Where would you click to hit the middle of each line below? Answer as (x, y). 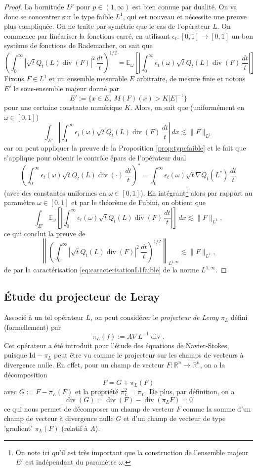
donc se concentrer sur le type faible (59, 16)
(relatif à (75, 428)
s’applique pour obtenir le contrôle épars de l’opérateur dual (95, 157)
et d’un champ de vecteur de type (175, 418)
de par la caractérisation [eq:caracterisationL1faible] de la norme (102, 270)
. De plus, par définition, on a (190, 392)
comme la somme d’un (217, 408)
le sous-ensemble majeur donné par (66, 88)
